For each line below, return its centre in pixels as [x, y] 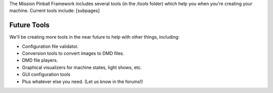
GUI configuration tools [46, 74]
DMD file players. [40, 60]
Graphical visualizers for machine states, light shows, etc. [82, 67]
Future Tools [30, 25]
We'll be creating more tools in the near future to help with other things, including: [95, 37]
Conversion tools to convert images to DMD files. [73, 53]
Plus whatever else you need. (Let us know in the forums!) [83, 81]
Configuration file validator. [50, 46]
